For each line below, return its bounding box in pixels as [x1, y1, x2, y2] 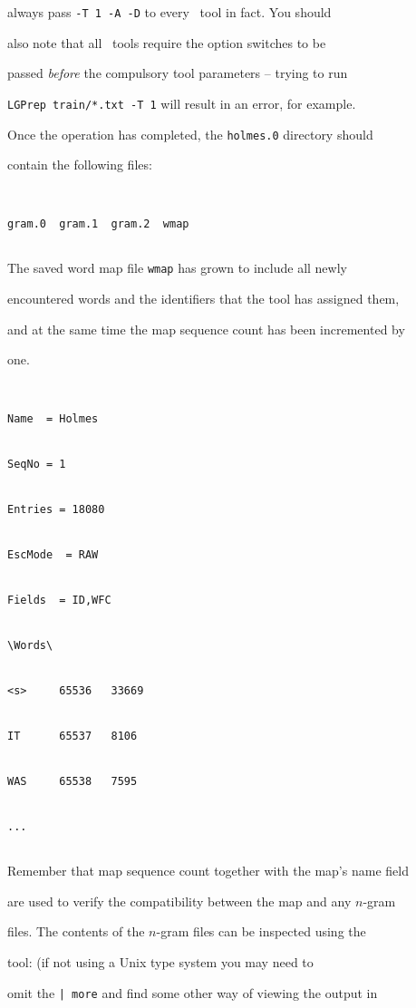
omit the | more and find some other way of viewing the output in [7, 983, 378, 1002]
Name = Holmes [7, 412, 99, 426]
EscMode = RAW [7, 548, 99, 562]
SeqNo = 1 [7, 458, 66, 471]
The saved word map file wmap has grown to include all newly [7, 258, 347, 277]
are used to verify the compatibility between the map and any [7, 891, 352, 910]
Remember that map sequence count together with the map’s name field [7, 861, 409, 880]
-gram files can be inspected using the [156, 922, 366, 941]
